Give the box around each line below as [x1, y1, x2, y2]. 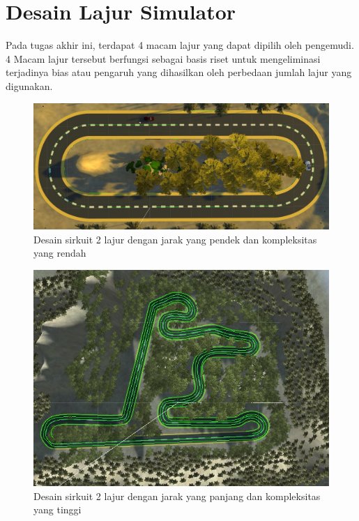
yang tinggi [33, 502, 82, 517]
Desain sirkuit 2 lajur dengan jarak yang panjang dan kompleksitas [33, 488, 321, 503]
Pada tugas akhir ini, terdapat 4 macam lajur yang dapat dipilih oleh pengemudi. [6, 38, 354, 52]
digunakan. [6, 78, 53, 93]
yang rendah [33, 246, 86, 260]
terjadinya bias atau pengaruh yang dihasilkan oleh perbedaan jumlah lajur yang [6, 65, 352, 80]
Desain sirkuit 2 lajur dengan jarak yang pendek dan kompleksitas [33, 232, 317, 246]
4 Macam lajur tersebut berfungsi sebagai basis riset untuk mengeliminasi [6, 51, 321, 66]
